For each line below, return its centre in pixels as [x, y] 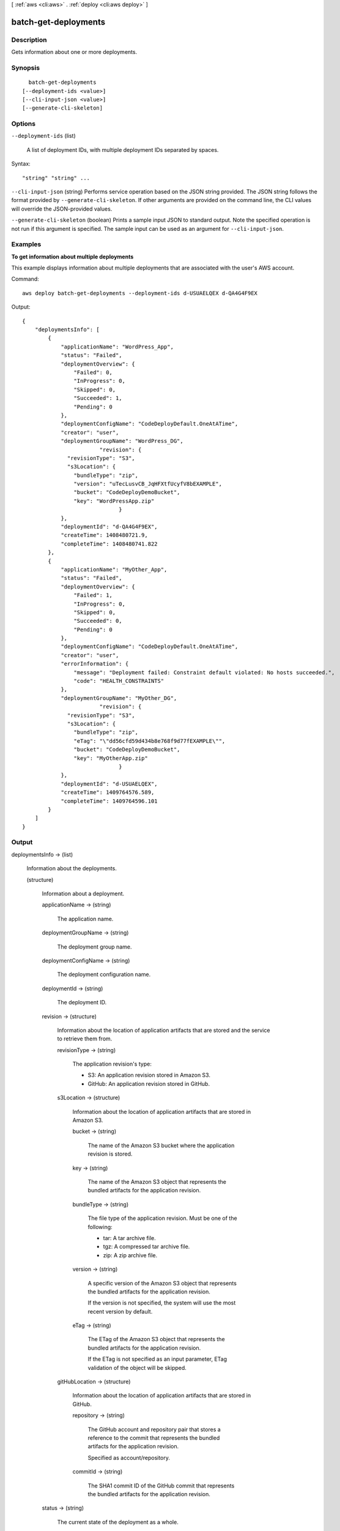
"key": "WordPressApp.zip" [114, 501]
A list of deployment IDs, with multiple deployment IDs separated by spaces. [123, 149]
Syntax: [21, 164]
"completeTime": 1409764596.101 [109, 801]
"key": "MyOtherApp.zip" [111, 758]
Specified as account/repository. [129, 1458]
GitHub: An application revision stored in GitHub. [149, 1083]
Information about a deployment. [83, 893]
